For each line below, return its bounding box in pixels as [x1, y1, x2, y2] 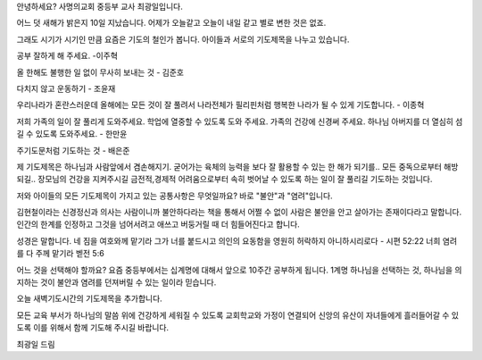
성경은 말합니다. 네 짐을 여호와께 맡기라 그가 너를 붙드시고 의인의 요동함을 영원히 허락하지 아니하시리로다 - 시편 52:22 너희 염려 [16, 235, 458, 246]
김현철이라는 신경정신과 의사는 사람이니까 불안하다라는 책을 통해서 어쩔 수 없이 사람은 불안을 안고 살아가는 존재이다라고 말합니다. [16, 206, 462, 218]
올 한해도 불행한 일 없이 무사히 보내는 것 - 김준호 [16, 67, 185, 78]
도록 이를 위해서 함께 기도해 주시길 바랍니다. [16, 322, 170, 333]
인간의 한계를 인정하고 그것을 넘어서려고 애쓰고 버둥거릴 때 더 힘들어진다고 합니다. [16, 219, 301, 230]
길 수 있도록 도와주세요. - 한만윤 [16, 129, 128, 139]
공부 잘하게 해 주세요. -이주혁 [16, 50, 118, 62]
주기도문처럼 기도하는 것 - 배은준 [16, 145, 130, 155]
